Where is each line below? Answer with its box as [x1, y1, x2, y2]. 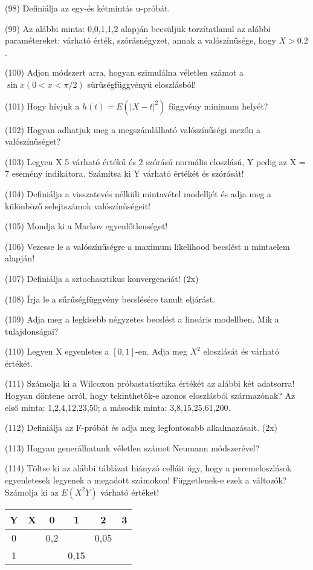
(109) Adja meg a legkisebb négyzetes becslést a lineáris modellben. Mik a [5, 313, 279, 326]
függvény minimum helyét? [168, 99, 268, 112]
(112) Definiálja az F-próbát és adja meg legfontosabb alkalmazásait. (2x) [5, 421, 277, 434]
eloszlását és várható [203, 345, 279, 358]
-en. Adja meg [135, 345, 187, 358]
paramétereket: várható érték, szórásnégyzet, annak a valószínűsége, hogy [5, 34, 276, 47]
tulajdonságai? [5, 324, 59, 337]
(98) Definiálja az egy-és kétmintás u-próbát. [5, 2, 170, 14]
